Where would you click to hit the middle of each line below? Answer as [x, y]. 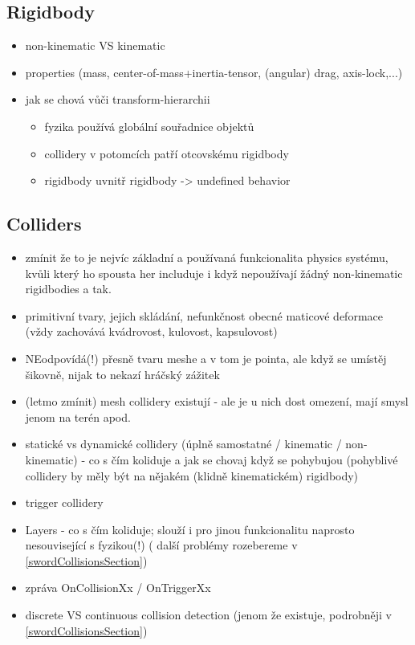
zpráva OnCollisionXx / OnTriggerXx [118, 588]
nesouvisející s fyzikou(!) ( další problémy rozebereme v [161, 545]
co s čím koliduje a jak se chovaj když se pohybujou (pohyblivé [243, 459]
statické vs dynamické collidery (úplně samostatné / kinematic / [183, 444]
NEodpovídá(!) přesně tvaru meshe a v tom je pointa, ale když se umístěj [206, 358]
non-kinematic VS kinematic [95, 45]
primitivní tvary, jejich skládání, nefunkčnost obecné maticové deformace [204, 315]
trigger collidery [64, 502]
